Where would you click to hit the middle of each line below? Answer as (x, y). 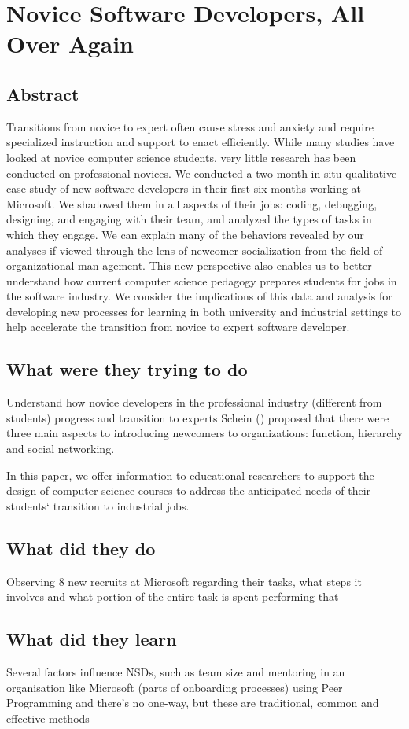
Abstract (43, 93)
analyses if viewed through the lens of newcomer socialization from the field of (195, 250)
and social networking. (61, 449)
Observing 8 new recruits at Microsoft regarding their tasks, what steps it (184, 581)
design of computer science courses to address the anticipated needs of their (189, 490)
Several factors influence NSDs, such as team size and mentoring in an (176, 672)
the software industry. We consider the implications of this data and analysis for (199, 296)
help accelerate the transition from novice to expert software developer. (178, 327)
